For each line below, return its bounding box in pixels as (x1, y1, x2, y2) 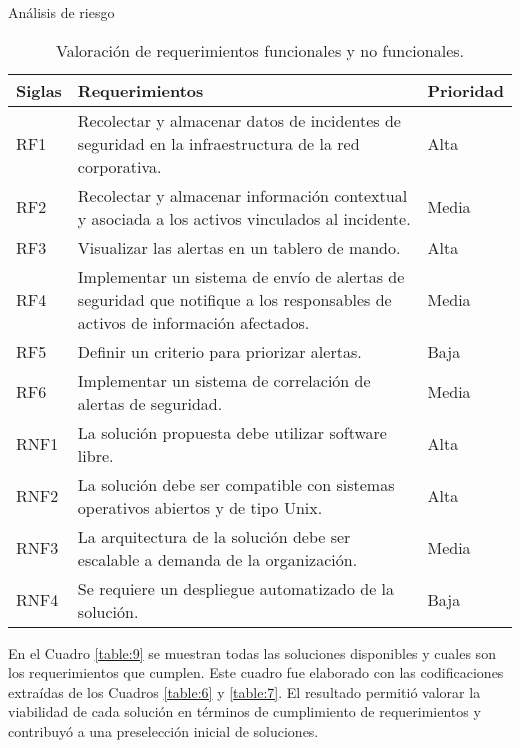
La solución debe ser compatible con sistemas (77, 472, 395, 496)
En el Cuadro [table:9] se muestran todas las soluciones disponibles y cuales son (8, 642, 496, 663)
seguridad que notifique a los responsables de (77, 287, 392, 311)
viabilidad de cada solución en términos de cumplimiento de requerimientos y (8, 701, 481, 722)
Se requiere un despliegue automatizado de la (77, 576, 395, 600)
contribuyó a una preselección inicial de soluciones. (8, 720, 319, 741)
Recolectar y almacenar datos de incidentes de (77, 108, 401, 132)
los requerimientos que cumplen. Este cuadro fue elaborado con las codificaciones (8, 662, 504, 683)
